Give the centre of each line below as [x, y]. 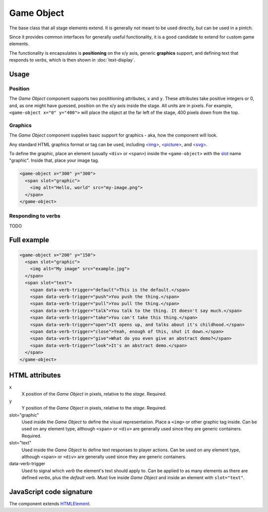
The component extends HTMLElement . [50, 504]
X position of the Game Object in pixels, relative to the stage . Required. [94, 394]
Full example [29, 240]
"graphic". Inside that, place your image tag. [54, 160]
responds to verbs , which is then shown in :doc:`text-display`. [72, 60]
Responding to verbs [35, 216]
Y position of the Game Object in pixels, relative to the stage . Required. [94, 408]
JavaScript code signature [51, 492]
